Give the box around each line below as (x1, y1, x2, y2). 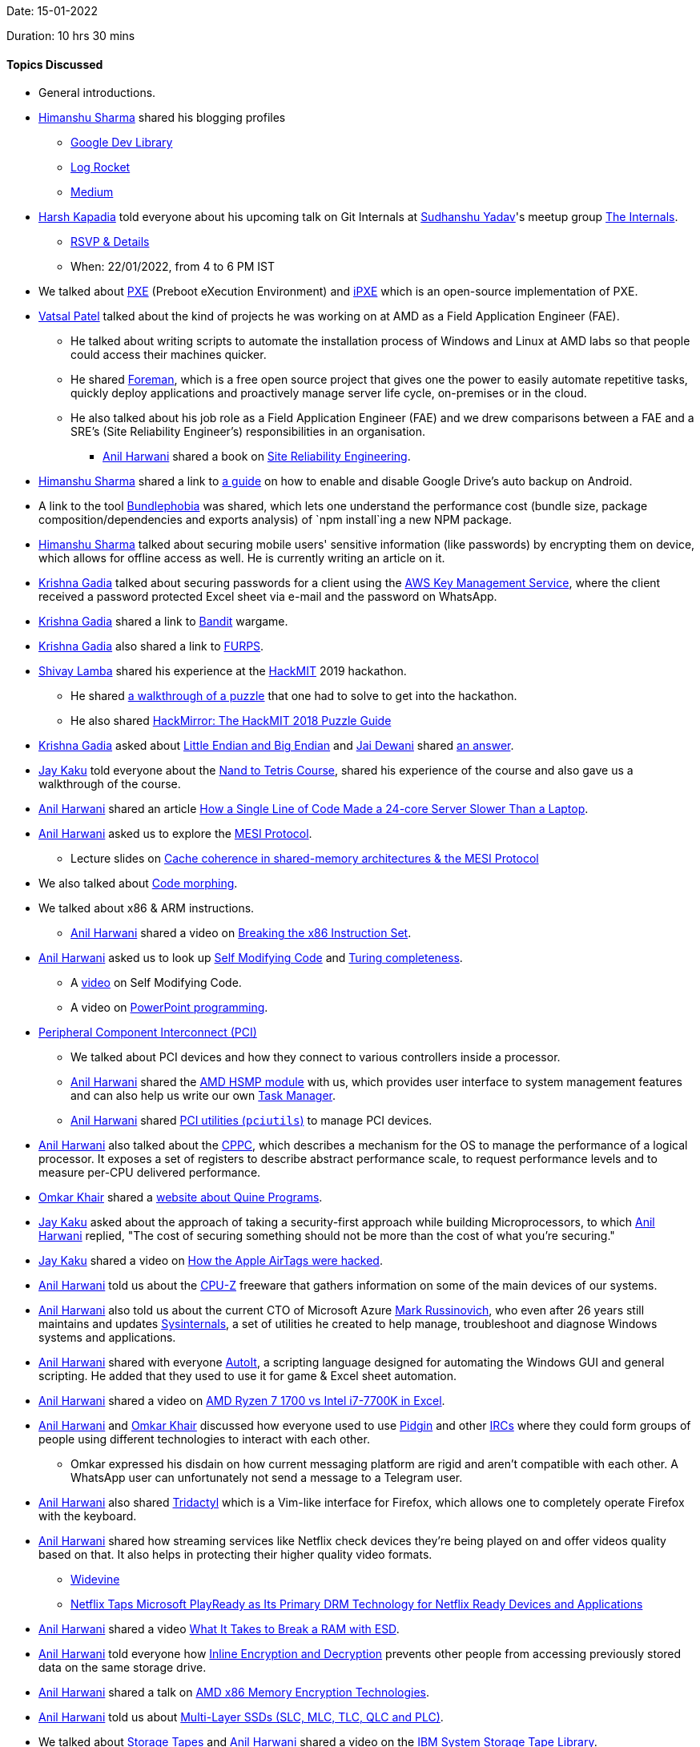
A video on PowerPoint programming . (70, 1000, 268, 1015)
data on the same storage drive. (38, 1660, 207, 1675)
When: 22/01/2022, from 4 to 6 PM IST (70, 260, 276, 274)
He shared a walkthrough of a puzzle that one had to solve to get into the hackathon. (70, 689, 517, 703)
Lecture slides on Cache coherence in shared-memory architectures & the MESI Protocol (70, 851, 539, 866)
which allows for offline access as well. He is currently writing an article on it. (38, 551, 445, 566)
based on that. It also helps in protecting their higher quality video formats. (38, 1548, 432, 1562)
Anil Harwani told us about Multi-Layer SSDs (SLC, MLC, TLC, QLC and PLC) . (38, 1710, 444, 1725)
